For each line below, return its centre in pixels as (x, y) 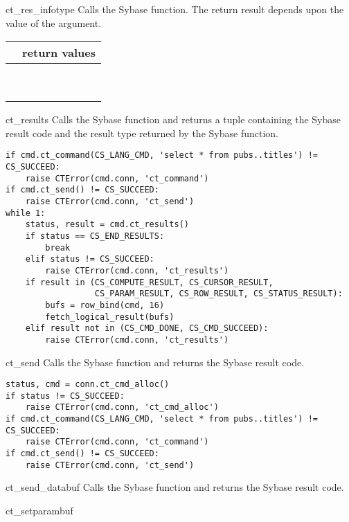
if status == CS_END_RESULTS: (95, 236)
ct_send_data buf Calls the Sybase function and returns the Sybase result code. (175, 487)
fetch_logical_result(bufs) (110, 317)
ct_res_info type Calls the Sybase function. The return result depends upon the (175, 9)
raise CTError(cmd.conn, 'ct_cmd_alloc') (122, 407)
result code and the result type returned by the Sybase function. (142, 133)
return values (59, 53)
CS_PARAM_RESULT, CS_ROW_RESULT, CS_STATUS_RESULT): (218, 294)
